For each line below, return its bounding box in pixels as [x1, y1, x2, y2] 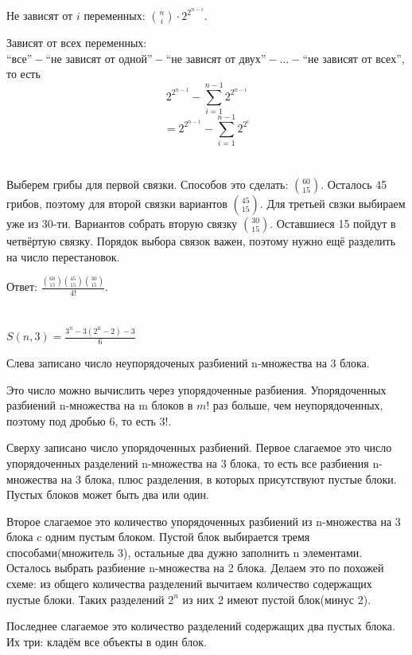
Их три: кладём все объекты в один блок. [6, 633, 207, 649]
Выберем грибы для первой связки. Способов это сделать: [6, 176, 289, 193]
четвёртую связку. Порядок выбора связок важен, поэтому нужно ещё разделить [6, 233, 396, 249]
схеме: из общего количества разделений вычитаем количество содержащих [6, 575, 372, 592]
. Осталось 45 [321, 176, 387, 193]
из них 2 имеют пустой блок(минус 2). [182, 590, 371, 607]
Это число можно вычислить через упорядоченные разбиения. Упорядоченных [6, 381, 387, 398]
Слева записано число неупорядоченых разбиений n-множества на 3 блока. [6, 354, 370, 371]
